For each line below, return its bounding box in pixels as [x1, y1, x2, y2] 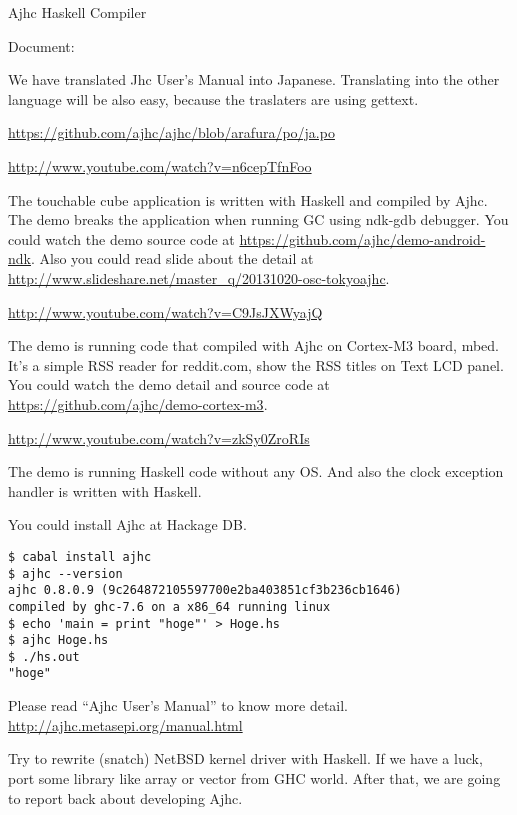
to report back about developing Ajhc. [8, 787, 243, 808]
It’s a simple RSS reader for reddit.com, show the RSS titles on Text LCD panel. [8, 354, 504, 375]
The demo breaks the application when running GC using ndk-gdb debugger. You [8, 209, 509, 230]
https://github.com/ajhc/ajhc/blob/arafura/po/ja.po [8, 122, 335, 143]
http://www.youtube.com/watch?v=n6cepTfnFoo [8, 155, 312, 176]
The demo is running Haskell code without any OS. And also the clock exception [8, 461, 504, 482]
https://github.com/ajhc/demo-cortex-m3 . [8, 393, 268, 414]
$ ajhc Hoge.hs [8, 633, 109, 648]
